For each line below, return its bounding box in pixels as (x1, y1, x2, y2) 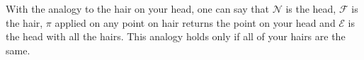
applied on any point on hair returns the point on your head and (55, 15, 336, 30)
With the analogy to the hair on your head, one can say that (6, 1, 269, 16)
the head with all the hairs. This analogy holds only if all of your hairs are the (6, 29, 346, 44)
